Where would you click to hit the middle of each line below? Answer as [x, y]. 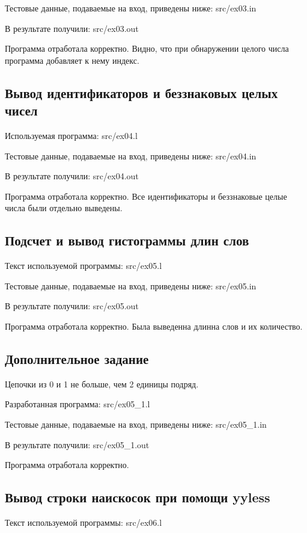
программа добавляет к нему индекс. [72, 60]
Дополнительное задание [77, 358]
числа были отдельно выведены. [64, 208]
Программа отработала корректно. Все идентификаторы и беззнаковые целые [146, 196]
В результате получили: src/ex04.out [72, 176]
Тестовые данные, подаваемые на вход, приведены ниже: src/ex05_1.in [136, 424]
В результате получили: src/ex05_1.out [77, 444]
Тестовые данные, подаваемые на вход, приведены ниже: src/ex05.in [131, 285]
